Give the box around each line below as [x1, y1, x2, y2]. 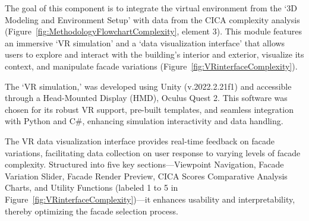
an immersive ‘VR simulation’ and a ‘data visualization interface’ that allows [5, 36, 285, 49]
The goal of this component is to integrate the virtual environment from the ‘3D [5, 2, 298, 14]
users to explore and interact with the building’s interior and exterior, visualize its [5, 48, 304, 61]
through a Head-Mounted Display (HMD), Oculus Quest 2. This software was [5, 91, 288, 104]
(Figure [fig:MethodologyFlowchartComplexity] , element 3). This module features [5, 25, 302, 37]
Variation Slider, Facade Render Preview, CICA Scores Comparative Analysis [5, 169, 288, 182]
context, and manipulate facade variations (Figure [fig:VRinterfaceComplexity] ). [5, 59, 298, 72]
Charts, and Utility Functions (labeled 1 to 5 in [5, 181, 178, 194]
